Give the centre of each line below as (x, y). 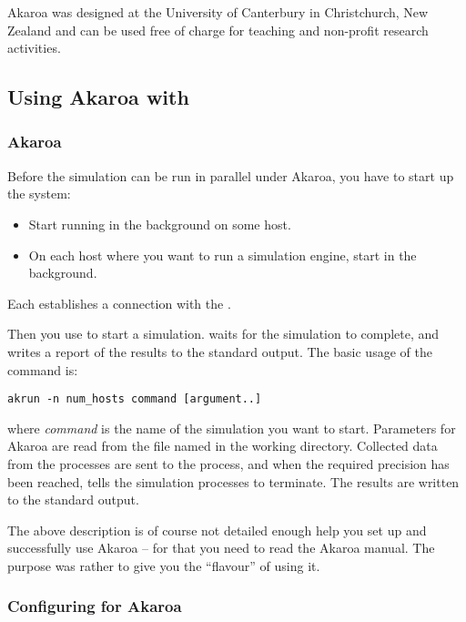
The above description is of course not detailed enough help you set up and (217, 530)
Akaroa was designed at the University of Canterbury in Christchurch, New (218, 12)
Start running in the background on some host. (160, 224)
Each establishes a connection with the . (119, 303)
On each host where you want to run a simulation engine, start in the (223, 255)
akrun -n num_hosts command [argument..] (135, 399)
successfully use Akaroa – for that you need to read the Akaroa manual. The (221, 548)
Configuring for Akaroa (95, 606)
